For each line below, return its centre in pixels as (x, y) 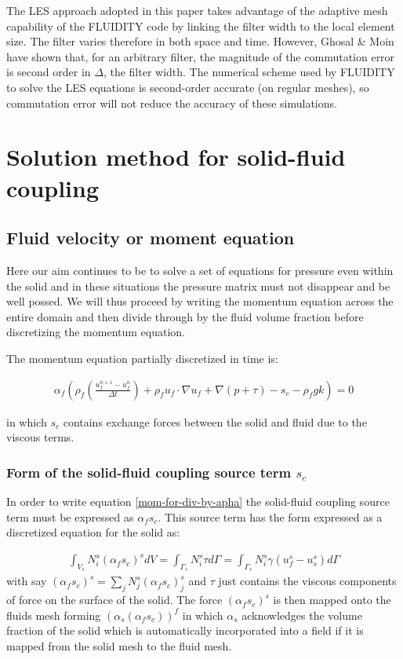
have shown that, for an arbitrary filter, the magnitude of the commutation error (201, 56)
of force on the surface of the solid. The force (114, 600)
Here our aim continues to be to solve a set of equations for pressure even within (200, 270)
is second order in (49, 72)
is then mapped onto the (332, 600)
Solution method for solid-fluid (176, 157)
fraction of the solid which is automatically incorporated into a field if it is (185, 630)
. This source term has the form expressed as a (270, 516)
